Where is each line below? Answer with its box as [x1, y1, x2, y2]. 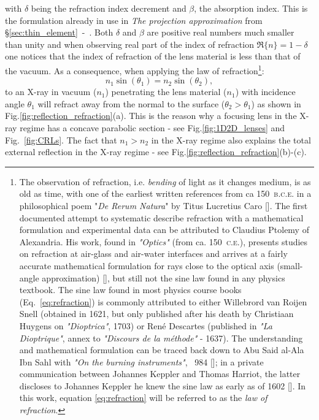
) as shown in [251, 97, 301, 110]
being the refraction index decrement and [31, 2, 186, 14]
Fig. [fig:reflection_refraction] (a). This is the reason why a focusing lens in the [5, 109, 297, 122]
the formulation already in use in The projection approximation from [5, 13, 263, 26]
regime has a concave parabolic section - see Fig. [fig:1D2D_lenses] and [20, 121, 285, 134]
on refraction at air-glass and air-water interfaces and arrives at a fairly [19, 247, 288, 260]
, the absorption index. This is [194, 2, 308, 14]
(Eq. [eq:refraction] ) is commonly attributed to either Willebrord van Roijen [19, 295, 307, 308]
